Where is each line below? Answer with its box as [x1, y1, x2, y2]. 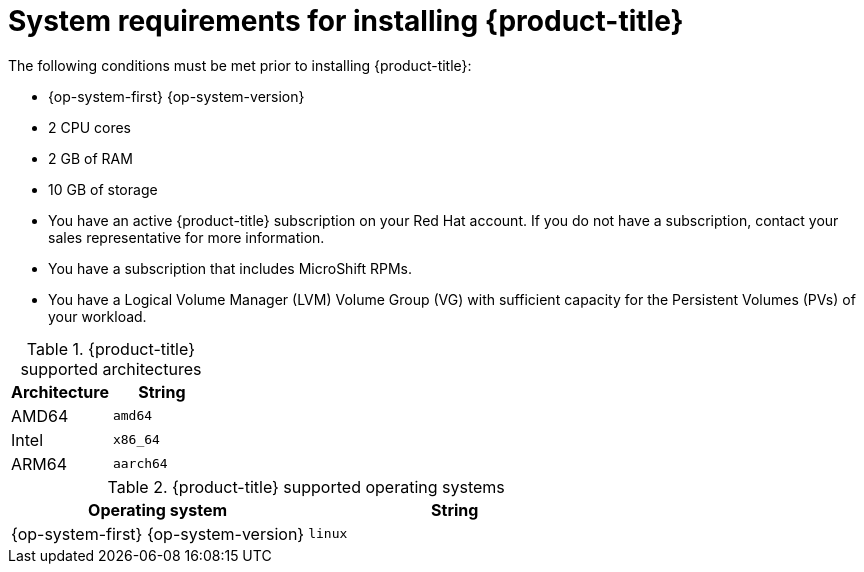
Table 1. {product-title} [26, 338, 195, 359]
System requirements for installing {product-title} [8, 4, 684, 38]
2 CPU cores [48, 118, 131, 136]
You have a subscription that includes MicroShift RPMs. [48, 259, 413, 277]
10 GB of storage [48, 180, 158, 198]
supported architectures [20, 358, 202, 379]
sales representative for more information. [48, 228, 325, 246]
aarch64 [112, 456, 168, 472]
